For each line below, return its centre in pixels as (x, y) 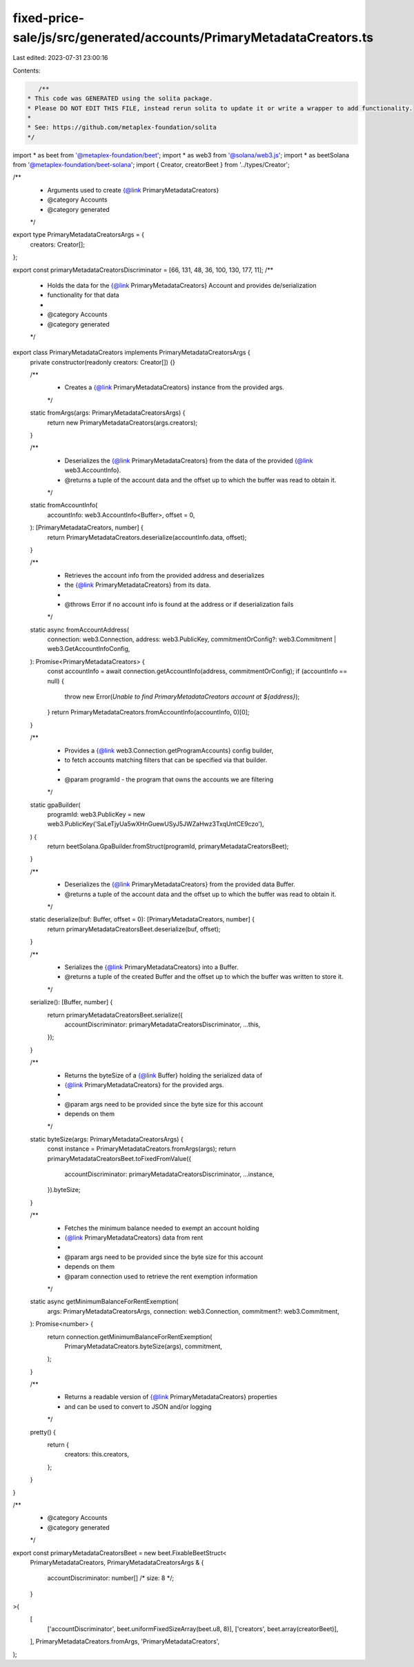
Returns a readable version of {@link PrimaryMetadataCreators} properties (171, 1397)
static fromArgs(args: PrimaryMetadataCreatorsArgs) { (108, 413)
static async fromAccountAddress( (80, 630)
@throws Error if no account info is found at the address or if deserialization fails (179, 604)
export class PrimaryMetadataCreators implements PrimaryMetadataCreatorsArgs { (132, 353)
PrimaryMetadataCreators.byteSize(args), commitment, (143, 1346)
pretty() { (43, 1432)
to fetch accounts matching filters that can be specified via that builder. (166, 760)
